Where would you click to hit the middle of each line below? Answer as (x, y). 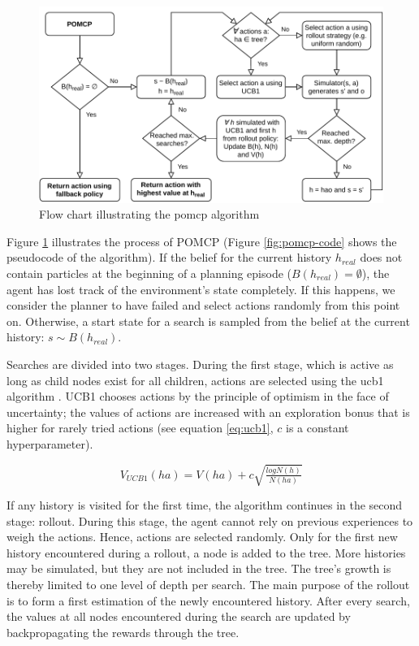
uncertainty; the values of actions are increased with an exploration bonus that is (208, 412)
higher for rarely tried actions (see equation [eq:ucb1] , (140, 428)
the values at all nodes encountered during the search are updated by (179, 616)
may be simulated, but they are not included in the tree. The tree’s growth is (199, 568)
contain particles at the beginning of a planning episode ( (149, 273)
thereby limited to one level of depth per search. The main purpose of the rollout (208, 585)
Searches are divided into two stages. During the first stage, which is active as (200, 364)
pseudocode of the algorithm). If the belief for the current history (169, 257)
